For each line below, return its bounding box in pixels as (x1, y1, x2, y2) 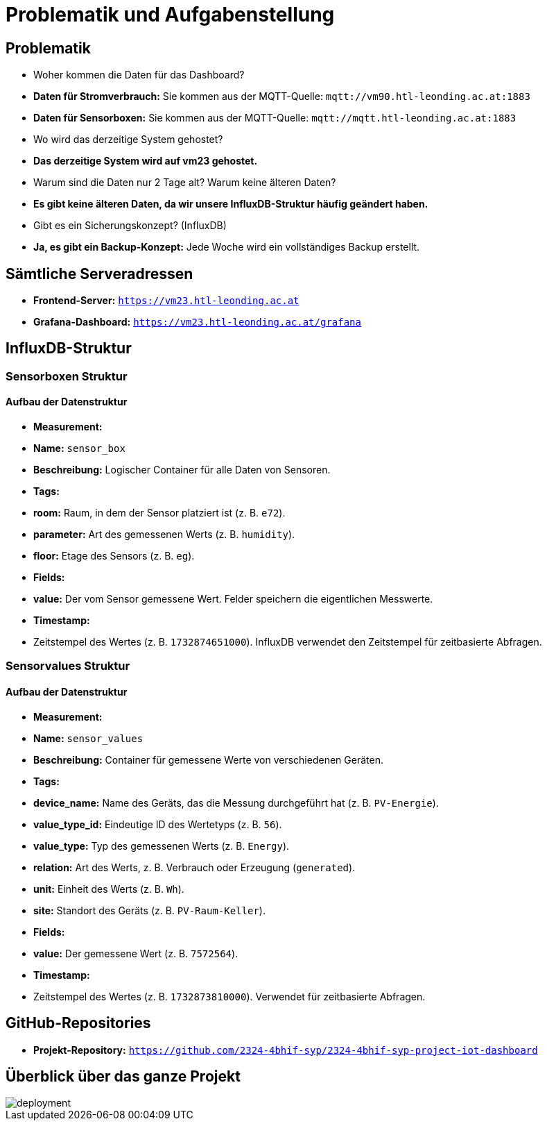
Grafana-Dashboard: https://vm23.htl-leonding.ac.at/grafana (33, 316, 361, 328)
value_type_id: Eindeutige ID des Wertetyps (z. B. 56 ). (33, 818, 282, 830)
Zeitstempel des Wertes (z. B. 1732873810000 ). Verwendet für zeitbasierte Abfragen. (33, 990, 426, 1002)
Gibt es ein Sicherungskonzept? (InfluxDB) (33, 219, 227, 232)
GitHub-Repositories (6, 1014, 151, 1032)
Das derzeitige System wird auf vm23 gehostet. (33, 155, 258, 167)
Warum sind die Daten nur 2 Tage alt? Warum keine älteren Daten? (33, 176, 336, 189)
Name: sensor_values (33, 732, 144, 744)
